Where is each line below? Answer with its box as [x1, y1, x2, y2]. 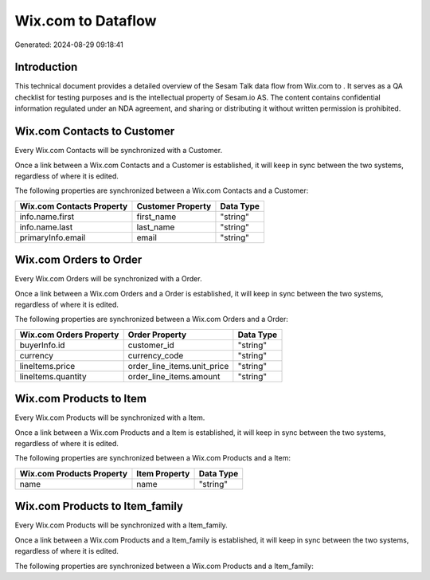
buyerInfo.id [19, 339, 65, 351]
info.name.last [19, 221, 73, 233]
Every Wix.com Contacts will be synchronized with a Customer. [14, 146, 223, 155]
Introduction [14, 61, 78, 74]
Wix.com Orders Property [19, 329, 119, 340]
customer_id [127, 339, 174, 351]
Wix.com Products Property [19, 468, 127, 479]
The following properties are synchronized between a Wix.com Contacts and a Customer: [14, 186, 309, 195]
